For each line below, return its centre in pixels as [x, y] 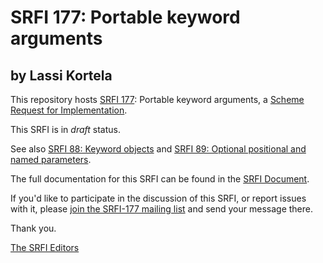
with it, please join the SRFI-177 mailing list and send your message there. [162, 209]
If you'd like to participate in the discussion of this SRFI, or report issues [158, 198]
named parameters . [51, 159]
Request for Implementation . [69, 110]
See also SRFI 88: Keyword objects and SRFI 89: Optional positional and [158, 149]
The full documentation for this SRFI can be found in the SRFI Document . [160, 179]
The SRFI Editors [45, 247]
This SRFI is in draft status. [65, 129]
